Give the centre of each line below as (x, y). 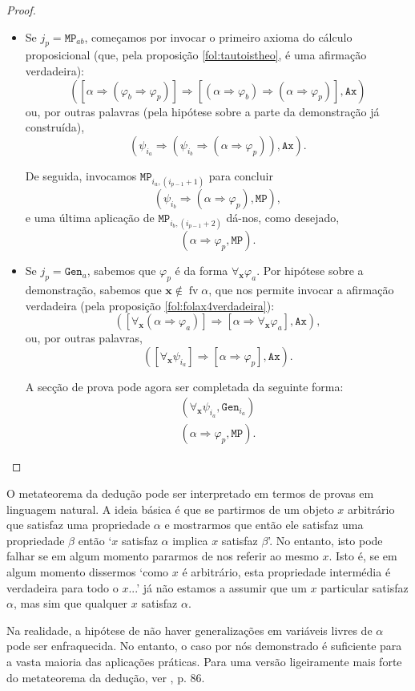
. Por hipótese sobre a (310, 271)
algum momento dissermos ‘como (88, 571)
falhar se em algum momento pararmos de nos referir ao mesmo (163, 556)
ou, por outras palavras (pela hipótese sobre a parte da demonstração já (202, 111)
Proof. (21, 10)
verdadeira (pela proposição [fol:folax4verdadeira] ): (150, 305)
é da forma (201, 271)
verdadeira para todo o (62, 587)
